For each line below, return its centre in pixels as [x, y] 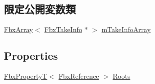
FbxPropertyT [26, 76]
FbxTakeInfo [63, 29]
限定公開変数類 [40, 9]
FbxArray [19, 29]
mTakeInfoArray [126, 29]
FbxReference [79, 76]
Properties [31, 56]
